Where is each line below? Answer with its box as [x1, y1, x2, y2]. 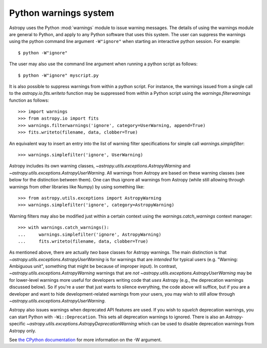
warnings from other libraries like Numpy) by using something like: [9, 183, 144, 190]
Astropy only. [9, 328, 37, 334]
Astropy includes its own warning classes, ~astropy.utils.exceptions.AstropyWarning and [9, 163, 190, 169]
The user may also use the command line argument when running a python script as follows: [9, 61, 198, 67]
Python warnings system [9, 7, 114, 18]
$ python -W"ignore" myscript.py [18, 72, 99, 78]
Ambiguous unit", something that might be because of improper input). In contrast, [9, 263, 178, 269]
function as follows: [9, 97, 49, 103]
